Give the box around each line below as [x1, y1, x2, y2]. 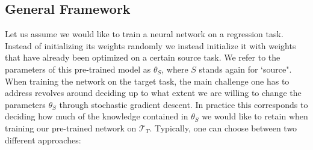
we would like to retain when [202, 110, 308, 122]
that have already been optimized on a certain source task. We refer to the [5, 51, 280, 64]
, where [161, 62, 188, 75]
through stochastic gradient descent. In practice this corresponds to [59, 98, 308, 110]
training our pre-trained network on [5, 121, 137, 134]
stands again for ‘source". [199, 62, 292, 75]
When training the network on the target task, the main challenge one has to [5, 74, 290, 87]
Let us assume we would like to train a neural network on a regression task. [5, 28, 284, 40]
